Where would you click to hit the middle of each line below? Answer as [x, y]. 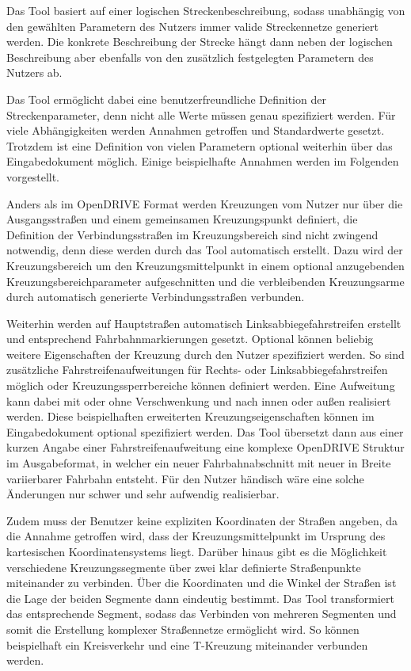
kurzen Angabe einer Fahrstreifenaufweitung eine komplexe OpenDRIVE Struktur [205, 447]
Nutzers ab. [34, 72]
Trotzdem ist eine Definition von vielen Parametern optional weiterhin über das [200, 145]
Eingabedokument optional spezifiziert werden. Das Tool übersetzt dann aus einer [205, 431]
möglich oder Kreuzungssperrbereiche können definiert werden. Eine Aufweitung [201, 385]
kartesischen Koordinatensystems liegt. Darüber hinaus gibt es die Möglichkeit [197, 551]
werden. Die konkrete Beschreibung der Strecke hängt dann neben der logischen [200, 42]
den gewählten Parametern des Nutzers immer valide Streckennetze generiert [192, 26]
